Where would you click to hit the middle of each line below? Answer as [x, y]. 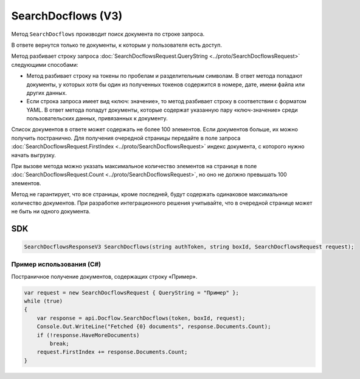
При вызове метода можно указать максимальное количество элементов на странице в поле [134, 166]
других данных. [47, 93]
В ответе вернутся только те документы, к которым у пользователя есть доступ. [116, 45]
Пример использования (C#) [56, 264]
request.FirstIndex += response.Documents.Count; [112, 352]
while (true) [43, 301]
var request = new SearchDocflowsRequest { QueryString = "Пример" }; [132, 292]
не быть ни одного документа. [51, 211]
